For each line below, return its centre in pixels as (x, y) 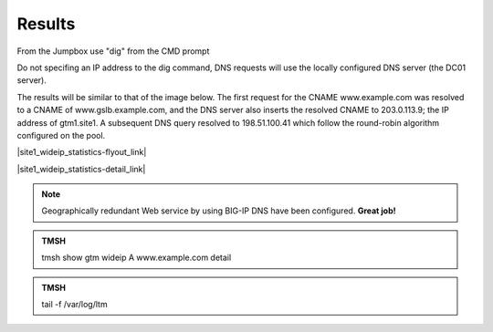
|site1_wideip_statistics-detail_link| (81, 169)
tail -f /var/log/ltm (75, 305)
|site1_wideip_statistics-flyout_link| (82, 152)
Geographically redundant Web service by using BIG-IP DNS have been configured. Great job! (219, 211)
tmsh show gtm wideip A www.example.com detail (136, 258)
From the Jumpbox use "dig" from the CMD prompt (113, 51)
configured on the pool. (61, 135)
